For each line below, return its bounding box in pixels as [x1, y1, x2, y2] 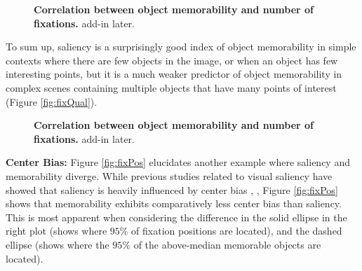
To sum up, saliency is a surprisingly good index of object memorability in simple [6, 39, 356, 54]
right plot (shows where [6, 223, 107, 238]
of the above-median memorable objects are [133, 237, 321, 251]
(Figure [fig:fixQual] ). [6, 94, 98, 109]
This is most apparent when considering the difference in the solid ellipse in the [6, 209, 347, 224]
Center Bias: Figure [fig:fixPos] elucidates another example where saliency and [6, 155, 350, 169]
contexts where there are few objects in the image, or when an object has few [6, 53, 338, 67]
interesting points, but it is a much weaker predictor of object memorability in [6, 67, 342, 81]
